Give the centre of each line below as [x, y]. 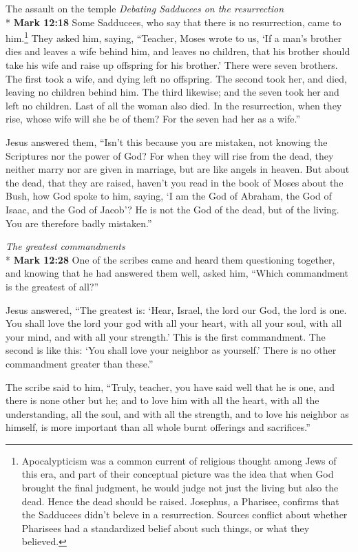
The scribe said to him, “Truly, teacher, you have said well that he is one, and [170, 386]
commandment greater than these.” [80, 363]
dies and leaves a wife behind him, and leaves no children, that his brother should [178, 51]
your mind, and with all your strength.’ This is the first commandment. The [166, 336]
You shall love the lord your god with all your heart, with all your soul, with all [174, 323]
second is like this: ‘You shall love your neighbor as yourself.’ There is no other [171, 350]
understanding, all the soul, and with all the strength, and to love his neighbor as [177, 413]
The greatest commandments [65, 246]
